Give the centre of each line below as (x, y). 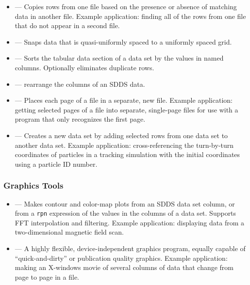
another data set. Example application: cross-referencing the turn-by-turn (124, 145)
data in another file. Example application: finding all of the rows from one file (130, 16)
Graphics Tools (33, 185)
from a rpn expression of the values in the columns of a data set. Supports (125, 213)
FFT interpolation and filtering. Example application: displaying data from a (130, 222)
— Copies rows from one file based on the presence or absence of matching (126, 6)
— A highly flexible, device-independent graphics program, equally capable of (130, 248)
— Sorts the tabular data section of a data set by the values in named (119, 58)
